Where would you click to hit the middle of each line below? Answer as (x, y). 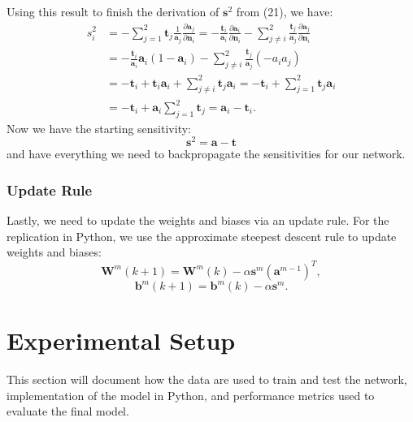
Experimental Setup (121, 340)
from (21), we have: (285, 11)
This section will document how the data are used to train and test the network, (207, 379)
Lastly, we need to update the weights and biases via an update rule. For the (198, 220)
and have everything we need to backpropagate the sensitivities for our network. (206, 154)
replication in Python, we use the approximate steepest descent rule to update (202, 236)
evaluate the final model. (68, 411)
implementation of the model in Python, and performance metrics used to (191, 395)
